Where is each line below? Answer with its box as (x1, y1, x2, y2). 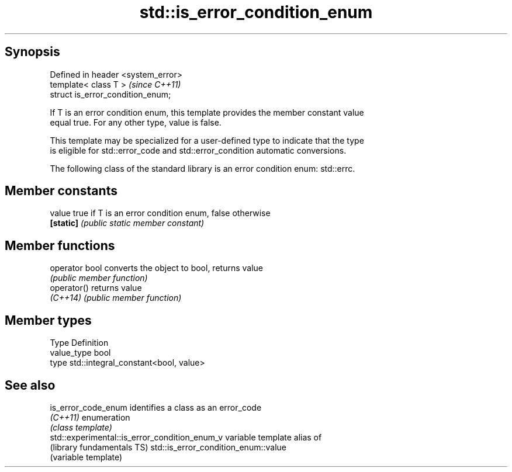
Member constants (5, 183, 117, 199)
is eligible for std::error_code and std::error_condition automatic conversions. (50, 145, 347, 155)
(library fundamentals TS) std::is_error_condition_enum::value (50, 442, 286, 452)
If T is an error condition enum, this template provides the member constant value (50, 107, 364, 117)
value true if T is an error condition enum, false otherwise (50, 208, 271, 218)
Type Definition (50, 338, 109, 348)
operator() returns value (50, 283, 142, 293)
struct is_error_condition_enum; (50, 89, 171, 99)
